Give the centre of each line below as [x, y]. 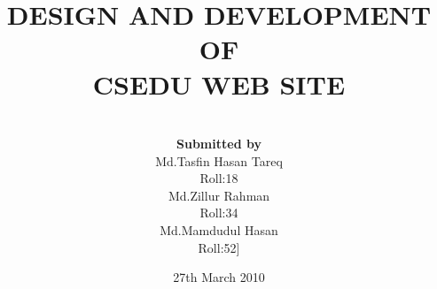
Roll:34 [219, 213]
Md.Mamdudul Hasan [219, 230]
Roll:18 [219, 178]
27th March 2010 [219, 277]
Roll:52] [219, 247]
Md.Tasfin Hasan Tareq [219, 160]
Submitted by [219, 144]
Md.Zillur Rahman [219, 195]
